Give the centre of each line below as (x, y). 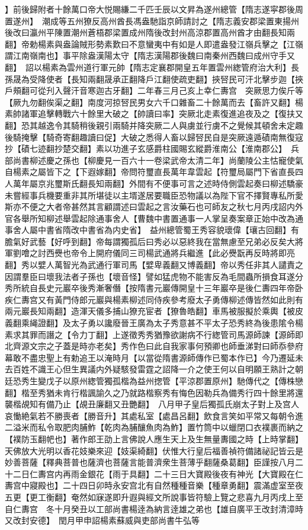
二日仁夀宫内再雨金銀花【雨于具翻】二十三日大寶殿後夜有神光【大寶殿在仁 (158, 473)
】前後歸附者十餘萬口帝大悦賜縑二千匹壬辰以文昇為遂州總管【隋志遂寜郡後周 (154, 9)
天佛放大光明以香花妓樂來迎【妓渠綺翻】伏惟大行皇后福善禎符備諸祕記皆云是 (154, 450)
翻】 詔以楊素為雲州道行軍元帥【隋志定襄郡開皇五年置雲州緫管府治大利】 (148, 67)
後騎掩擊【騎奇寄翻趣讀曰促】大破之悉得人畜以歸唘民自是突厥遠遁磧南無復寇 (154, 137)
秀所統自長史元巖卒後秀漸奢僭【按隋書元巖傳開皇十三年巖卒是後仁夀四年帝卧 (154, 288)
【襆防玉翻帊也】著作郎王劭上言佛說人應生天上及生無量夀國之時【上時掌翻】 (154, 438)
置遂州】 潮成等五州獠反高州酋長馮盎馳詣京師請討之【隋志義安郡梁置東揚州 (152, 20)
